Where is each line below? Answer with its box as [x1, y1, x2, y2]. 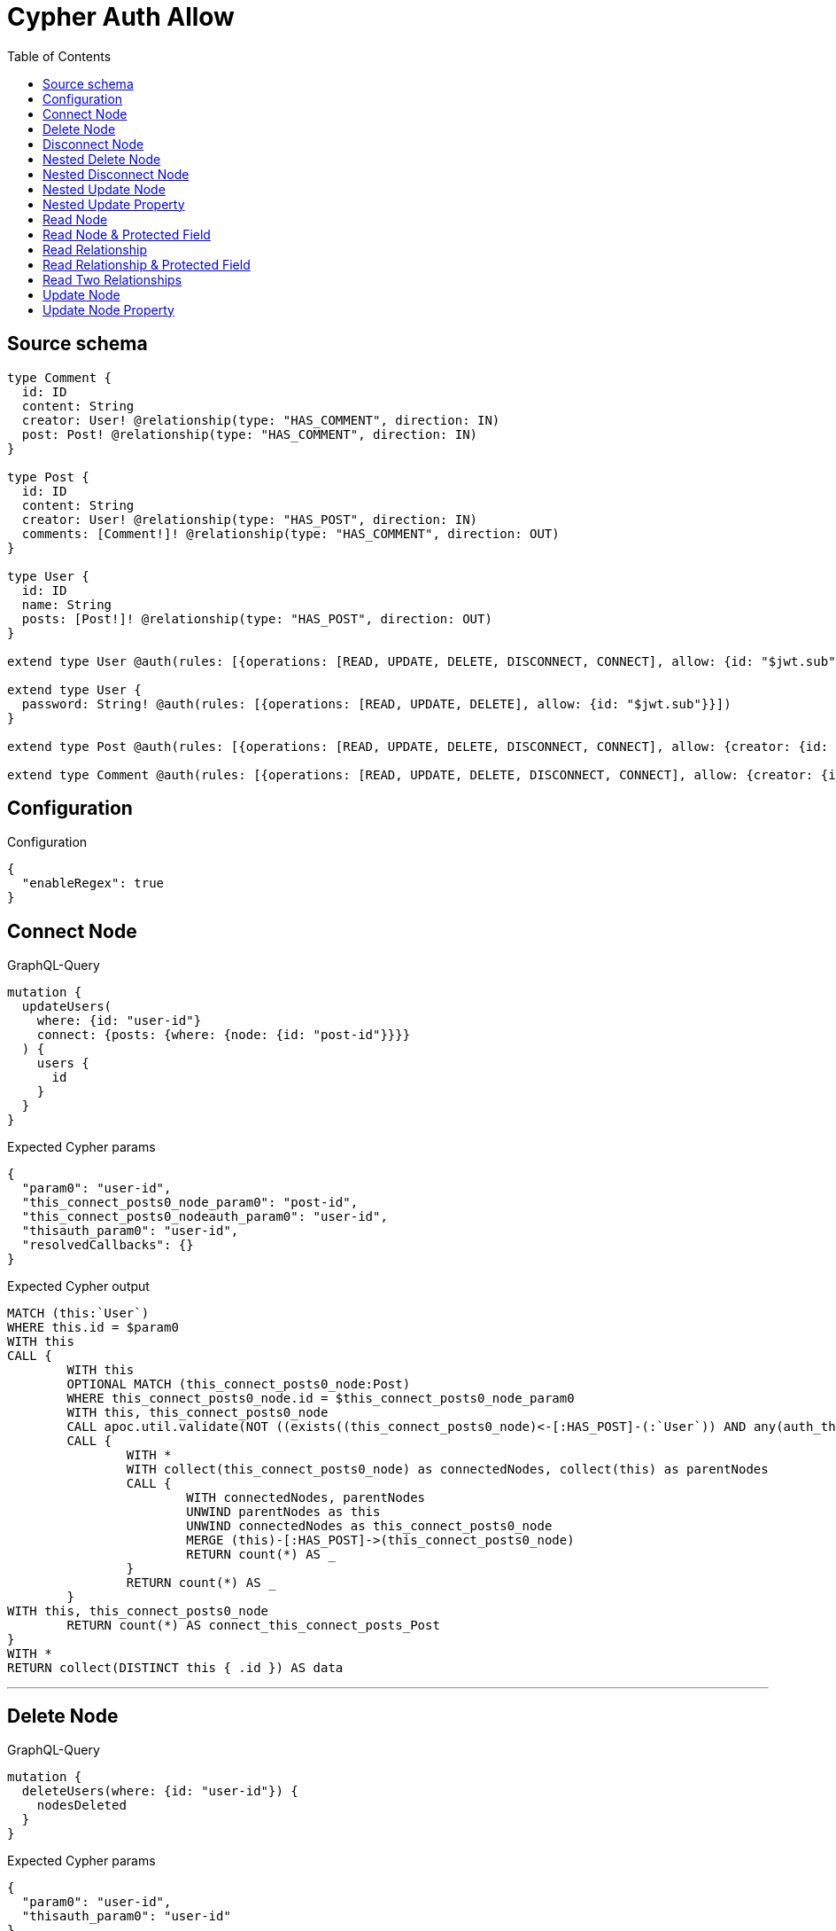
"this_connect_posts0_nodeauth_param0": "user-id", [21, 1209, 388, 1224]
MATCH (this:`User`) [7, 1306, 150, 1321]
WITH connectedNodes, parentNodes [186, 1490, 426, 1505]
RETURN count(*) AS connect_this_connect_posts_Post [66, 1618, 440, 1633]
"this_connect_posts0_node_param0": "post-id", [21, 1195, 359, 1210]
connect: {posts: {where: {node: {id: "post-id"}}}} [36, 1028, 411, 1043]
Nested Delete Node [43, 151, 161, 167]
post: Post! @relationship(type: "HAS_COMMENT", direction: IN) [21, 426, 478, 442]
